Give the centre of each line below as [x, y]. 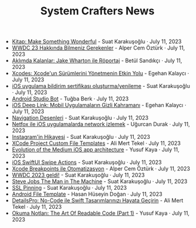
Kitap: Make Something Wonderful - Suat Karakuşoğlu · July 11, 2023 [97, 42]
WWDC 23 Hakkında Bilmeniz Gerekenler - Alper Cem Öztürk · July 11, [98, 48]
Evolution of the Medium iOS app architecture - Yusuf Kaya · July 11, [96, 150]
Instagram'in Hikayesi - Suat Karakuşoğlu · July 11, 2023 [81, 137]
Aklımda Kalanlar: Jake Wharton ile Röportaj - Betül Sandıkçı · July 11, [97, 60]
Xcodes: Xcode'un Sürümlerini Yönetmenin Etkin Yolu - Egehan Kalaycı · [100, 74]
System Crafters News [97, 11]
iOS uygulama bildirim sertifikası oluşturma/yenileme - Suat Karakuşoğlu [101, 86]
